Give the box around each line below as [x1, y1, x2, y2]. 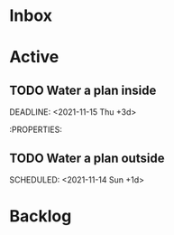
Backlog [9, 206, 72, 227]
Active [9, 47, 60, 68]
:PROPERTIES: [9, 124, 63, 136]
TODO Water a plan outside [9, 150, 165, 165]
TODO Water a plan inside [9, 82, 157, 98]
